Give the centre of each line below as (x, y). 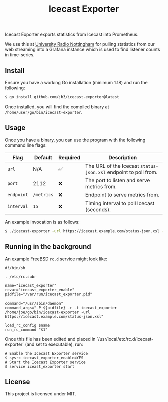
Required (69, 157)
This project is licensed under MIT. (41, 394)
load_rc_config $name (28, 325)
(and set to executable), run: (54, 344)
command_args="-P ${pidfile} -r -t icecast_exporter (61, 308)
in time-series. (20, 55)
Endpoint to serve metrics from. (122, 195)
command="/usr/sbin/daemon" (34, 303)
